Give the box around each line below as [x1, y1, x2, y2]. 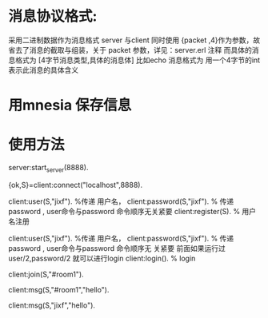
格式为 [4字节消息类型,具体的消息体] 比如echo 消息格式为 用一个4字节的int [14, 55, 261, 65]
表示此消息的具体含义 [8, 65, 78, 74]
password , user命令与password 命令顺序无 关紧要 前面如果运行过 [8, 243, 226, 252]
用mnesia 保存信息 [8, 97, 132, 114]
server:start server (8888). [8, 163, 89, 174]
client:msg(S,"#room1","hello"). [8, 284, 110, 294]
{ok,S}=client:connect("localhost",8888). [8, 180, 142, 189]
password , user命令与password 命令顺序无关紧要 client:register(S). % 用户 [8, 206, 257, 216]
